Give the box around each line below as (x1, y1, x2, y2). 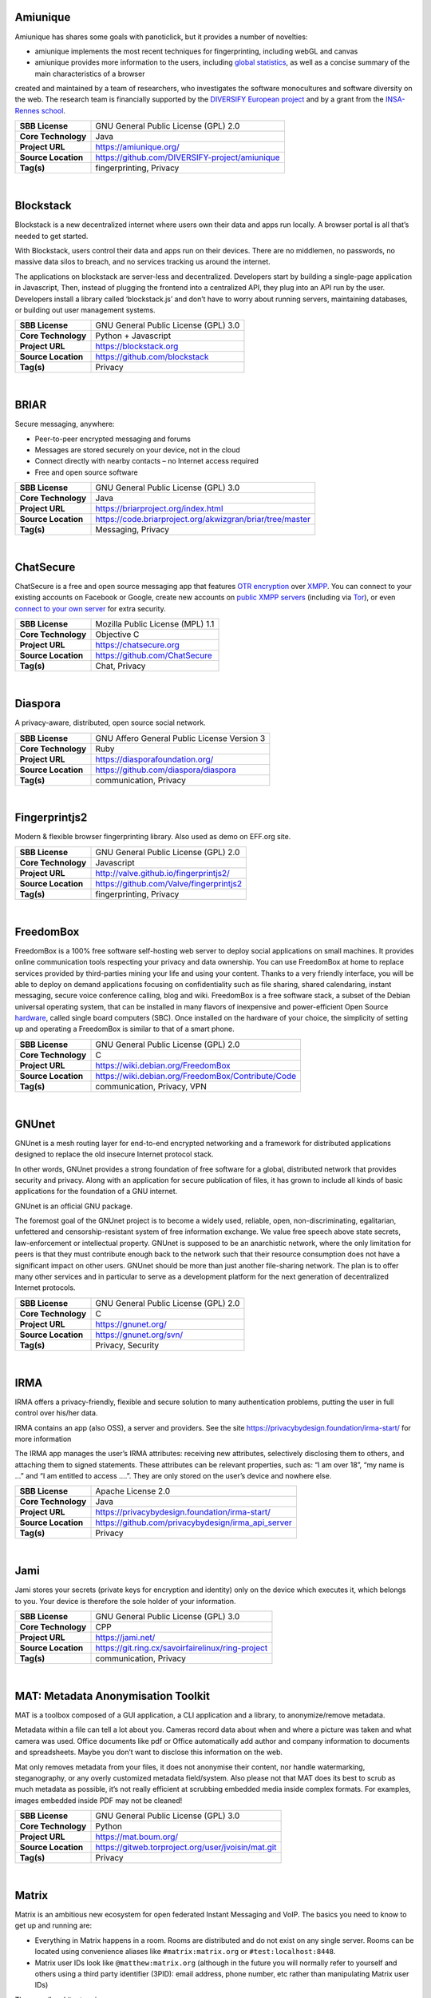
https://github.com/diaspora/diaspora (95, 764, 237, 775)
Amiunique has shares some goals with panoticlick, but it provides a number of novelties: (14, 32, 308, 42)
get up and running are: (14, 1920, 93, 1930)
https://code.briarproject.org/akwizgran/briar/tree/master (95, 514, 311, 525)
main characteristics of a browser (34, 69, 145, 78)
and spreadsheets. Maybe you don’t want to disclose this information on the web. (14, 1747, 283, 1757)
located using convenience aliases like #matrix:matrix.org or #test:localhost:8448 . (34, 1947, 336, 1956)
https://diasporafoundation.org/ (95, 754, 214, 765)
